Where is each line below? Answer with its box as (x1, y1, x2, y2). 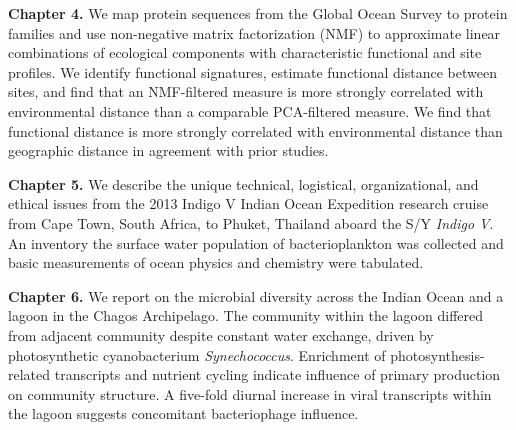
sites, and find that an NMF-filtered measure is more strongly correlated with (8, 81, 484, 102)
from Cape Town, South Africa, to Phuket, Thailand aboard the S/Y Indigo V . (8, 212, 494, 233)
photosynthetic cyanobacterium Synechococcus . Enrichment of (8, 344, 386, 365)
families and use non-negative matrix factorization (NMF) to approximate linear (8, 22, 501, 43)
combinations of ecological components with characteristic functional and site (8, 42, 482, 63)
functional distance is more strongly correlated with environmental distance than (8, 120, 503, 141)
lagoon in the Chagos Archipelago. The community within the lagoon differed (8, 305, 484, 326)
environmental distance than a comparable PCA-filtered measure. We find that (8, 100, 492, 121)
